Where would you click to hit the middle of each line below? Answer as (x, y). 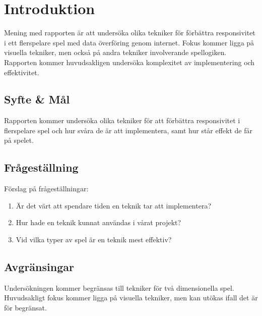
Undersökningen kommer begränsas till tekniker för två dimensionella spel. (119, 287)
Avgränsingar (39, 267)
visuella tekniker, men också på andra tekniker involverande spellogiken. (115, 52)
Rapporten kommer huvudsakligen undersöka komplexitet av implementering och (129, 62)
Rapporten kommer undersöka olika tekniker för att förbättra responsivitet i (122, 120)
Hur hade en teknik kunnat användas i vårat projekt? (99, 222)
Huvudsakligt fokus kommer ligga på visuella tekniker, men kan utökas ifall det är (131, 298)
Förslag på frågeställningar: (46, 189)
